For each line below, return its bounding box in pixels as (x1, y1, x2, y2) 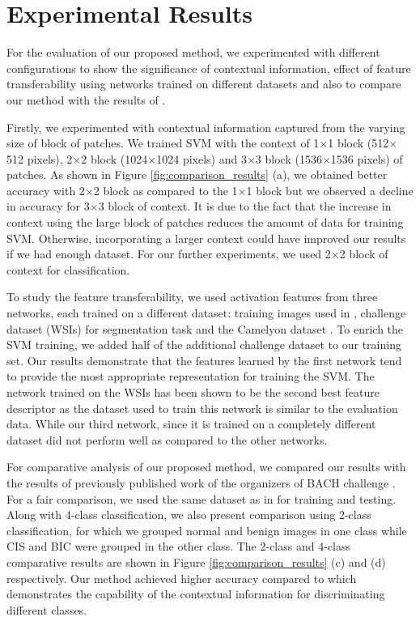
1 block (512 (328, 134, 389, 151)
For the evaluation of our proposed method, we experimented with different (6, 44, 380, 61)
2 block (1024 (81, 150, 148, 167)
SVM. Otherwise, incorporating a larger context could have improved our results (6, 229, 406, 246)
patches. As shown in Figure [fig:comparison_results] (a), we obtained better (6, 166, 388, 183)
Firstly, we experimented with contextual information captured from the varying (6, 118, 405, 135)
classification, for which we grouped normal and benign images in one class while (6, 521, 407, 538)
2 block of (339, 245, 388, 262)
